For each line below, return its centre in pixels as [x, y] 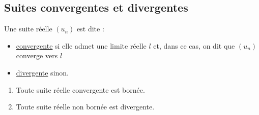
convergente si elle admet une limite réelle [81, 45]
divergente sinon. [42, 72]
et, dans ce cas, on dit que [194, 45]
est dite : [91, 29]
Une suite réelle [28, 29]
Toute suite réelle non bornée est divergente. [85, 107]
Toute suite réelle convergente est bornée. [80, 89]
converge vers [37, 55]
